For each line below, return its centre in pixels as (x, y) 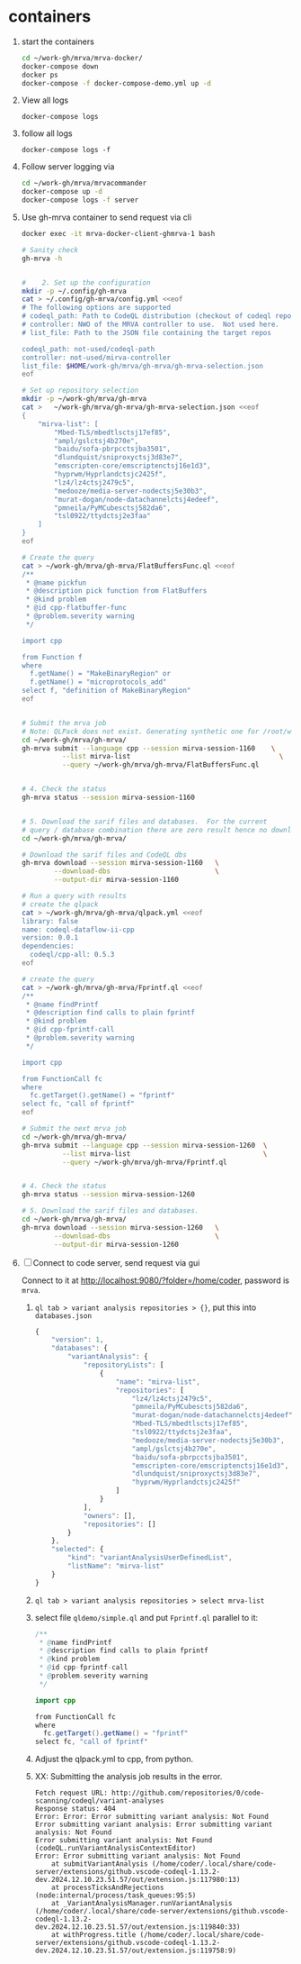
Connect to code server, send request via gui (116, 1262)
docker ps (40, 75)
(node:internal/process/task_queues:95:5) (115, 1896)
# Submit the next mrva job (74, 1129)
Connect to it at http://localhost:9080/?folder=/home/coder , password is (155, 1280)
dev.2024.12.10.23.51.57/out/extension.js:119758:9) (136, 1951)
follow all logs (47, 133)
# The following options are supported (96, 308)
